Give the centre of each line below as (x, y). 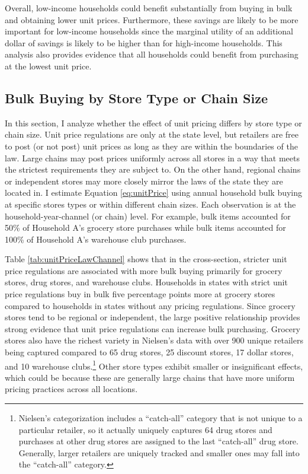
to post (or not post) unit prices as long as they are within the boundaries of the (151, 146)
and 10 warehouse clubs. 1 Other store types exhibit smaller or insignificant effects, (154, 365)
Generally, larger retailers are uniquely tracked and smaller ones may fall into (159, 452)
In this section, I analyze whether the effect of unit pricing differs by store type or (153, 123)
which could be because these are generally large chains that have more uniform (150, 377)
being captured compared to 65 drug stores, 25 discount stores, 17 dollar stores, (149, 352)
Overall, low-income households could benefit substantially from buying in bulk (149, 8)
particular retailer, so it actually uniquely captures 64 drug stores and (145, 429)
